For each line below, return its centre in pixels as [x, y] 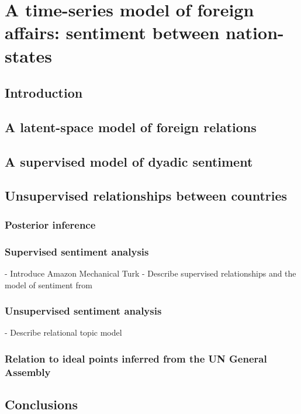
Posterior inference [50, 224]
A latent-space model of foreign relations [131, 127]
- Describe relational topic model [63, 332]
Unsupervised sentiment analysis [83, 311]
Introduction [44, 93]
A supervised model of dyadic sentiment [129, 161]
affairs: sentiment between [112, 32]
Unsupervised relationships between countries [146, 196]
